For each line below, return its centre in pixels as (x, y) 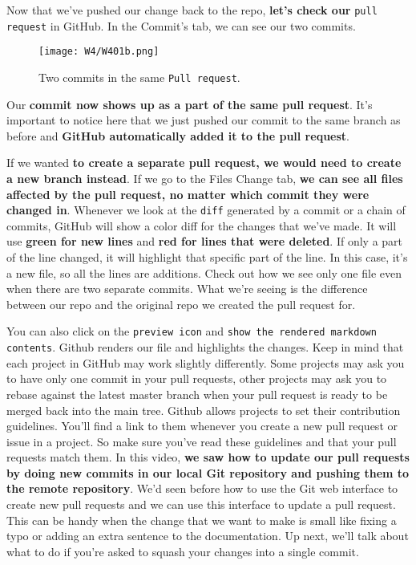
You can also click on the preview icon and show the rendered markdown (192, 331)
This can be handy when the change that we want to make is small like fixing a (202, 520)
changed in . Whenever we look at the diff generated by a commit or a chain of (206, 210)
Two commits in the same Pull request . (139, 77)
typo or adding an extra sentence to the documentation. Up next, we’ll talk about (208, 536)
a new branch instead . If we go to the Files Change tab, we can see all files (205, 178)
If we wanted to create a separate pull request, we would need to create (204, 163)
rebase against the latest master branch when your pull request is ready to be (197, 394)
